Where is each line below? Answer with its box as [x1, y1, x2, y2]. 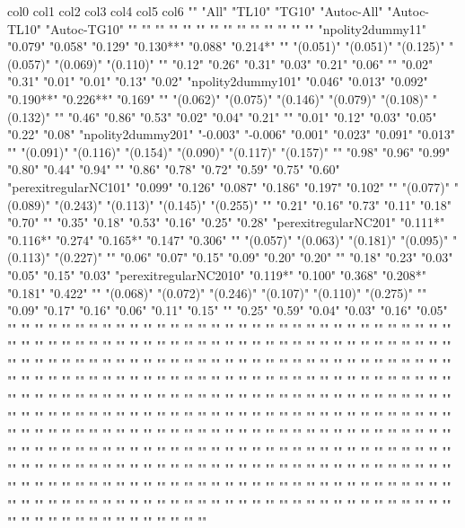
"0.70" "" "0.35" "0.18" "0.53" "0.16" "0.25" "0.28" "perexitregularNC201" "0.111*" [7, 213, 445, 232]
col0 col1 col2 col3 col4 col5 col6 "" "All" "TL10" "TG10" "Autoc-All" [7, 2, 383, 20]
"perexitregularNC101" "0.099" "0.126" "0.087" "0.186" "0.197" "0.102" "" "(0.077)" [7, 177, 450, 196]
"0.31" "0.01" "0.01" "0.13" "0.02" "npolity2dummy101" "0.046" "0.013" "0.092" [7, 72, 428, 91]
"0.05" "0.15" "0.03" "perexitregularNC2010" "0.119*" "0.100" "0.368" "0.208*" [7, 265, 426, 284]
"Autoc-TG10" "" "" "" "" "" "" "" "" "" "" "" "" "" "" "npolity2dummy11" [45, 19, 427, 38]
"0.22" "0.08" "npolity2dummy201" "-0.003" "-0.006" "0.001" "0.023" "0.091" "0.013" [7, 125, 456, 144]
